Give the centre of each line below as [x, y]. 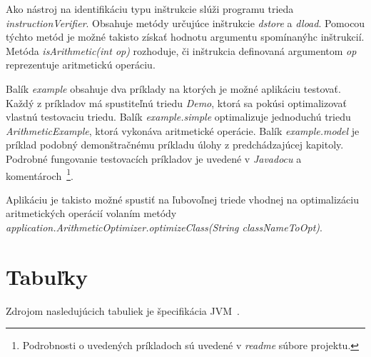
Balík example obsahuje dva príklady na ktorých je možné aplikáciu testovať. [173, 88]
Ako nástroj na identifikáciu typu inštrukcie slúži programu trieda [150, 9]
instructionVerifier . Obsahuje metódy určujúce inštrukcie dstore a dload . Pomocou [185, 22]
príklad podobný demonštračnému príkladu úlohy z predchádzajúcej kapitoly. [175, 145]
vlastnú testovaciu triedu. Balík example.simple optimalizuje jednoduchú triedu [178, 117]
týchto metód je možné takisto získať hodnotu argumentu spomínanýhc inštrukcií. [185, 37]
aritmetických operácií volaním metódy [91, 213]
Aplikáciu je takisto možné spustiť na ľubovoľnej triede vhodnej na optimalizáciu [182, 199]
